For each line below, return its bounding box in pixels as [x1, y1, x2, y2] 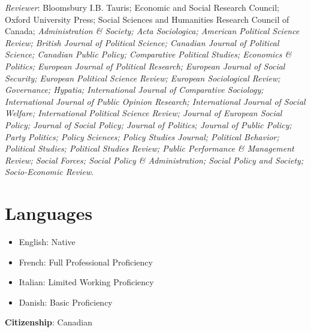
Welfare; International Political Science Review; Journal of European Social [5, 107, 282, 119]
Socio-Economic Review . [5, 165, 94, 178]
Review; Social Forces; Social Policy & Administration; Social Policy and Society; [5, 153, 304, 166]
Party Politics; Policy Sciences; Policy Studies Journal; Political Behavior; [5, 130, 279, 143]
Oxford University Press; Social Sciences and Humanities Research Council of [5, 13, 289, 25]
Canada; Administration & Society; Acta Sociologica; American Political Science [5, 25, 300, 37]
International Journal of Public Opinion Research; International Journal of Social [5, 95, 306, 107]
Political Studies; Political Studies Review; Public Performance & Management [5, 142, 294, 155]
